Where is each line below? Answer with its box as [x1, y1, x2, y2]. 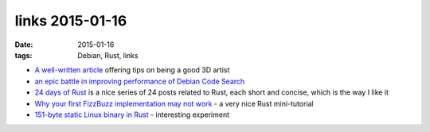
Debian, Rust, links [77, 50, 139, 60]
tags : [14, 50, 33, 60]
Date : [14, 40, 33, 49]
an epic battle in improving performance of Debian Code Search [34, 76, 245, 86]
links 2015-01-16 [14, 12, 127, 29]
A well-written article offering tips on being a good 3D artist [34, 65, 230, 75]
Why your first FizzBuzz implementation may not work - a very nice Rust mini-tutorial [34, 99, 314, 108]
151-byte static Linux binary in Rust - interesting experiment [34, 110, 230, 119]
